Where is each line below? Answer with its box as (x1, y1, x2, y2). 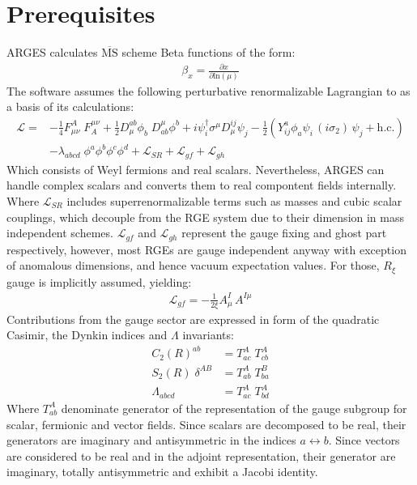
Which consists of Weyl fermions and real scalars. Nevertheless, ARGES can (6, 160, 385, 177)
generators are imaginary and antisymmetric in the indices (6, 432, 296, 449)
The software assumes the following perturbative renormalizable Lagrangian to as (6, 82, 411, 99)
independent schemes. (6, 224, 113, 241)
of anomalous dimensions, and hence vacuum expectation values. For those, (6, 257, 380, 274)
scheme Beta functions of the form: (121, 44, 296, 61)
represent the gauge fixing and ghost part (181, 224, 387, 241)
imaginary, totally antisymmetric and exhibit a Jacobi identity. (6, 463, 318, 480)
